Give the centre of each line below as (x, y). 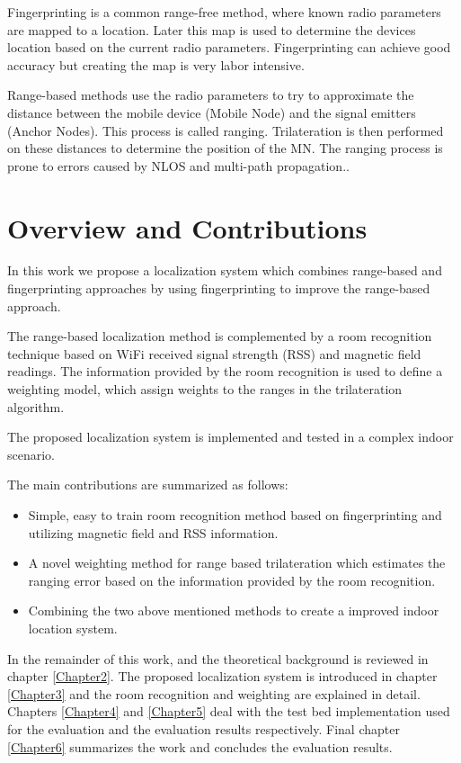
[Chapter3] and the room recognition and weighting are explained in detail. (214, 693)
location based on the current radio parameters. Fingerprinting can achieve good (229, 47)
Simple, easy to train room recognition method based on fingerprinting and (235, 515)
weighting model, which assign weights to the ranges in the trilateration (205, 389)
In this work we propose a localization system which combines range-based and (225, 270)
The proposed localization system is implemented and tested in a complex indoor (230, 437)
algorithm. (36, 406)
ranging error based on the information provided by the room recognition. (232, 580)
